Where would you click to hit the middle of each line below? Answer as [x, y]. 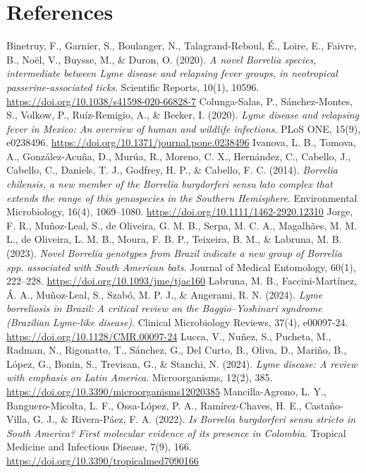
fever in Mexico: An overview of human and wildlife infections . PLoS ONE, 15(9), [184, 128]
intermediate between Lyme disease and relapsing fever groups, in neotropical [172, 73]
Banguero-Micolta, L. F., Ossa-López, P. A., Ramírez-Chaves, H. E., [154, 405]
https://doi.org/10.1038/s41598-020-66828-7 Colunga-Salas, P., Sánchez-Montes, [179, 101]
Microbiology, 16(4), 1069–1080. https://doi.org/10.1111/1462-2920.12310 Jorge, [180, 211]
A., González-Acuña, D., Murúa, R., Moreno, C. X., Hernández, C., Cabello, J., [179, 156]
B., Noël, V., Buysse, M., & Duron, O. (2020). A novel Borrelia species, [161, 59]
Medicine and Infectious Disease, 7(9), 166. [99, 447]
